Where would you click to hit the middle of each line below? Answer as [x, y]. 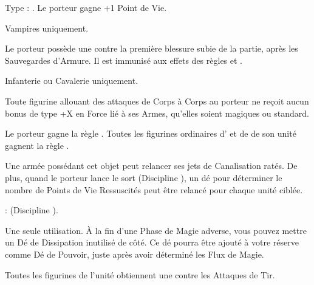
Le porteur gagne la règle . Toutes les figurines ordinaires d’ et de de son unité [151, 133]
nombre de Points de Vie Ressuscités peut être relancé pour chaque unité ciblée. [154, 189]
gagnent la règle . [37, 145]
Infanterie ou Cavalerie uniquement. [72, 81]
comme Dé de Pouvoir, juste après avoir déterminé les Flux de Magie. [135, 254]
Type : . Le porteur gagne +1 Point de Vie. [86, 7]
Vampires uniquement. [47, 28]
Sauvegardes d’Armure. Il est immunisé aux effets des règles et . [124, 60]
